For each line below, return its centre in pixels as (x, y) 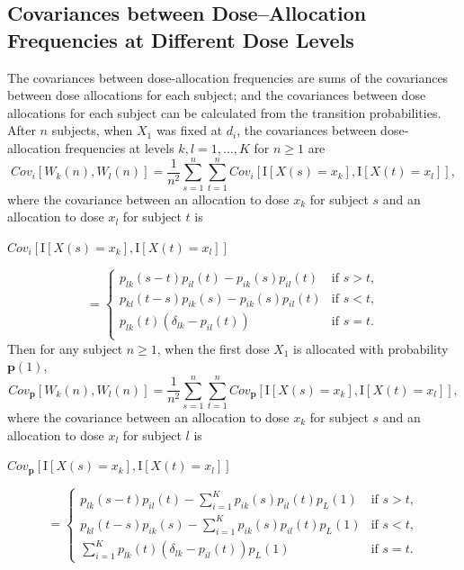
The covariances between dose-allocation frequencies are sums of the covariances (228, 77)
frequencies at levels (120, 147)
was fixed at (189, 130)
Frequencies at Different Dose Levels (181, 39)
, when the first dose (213, 348)
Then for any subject (65, 348)
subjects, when (92, 130)
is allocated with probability (371, 348)
